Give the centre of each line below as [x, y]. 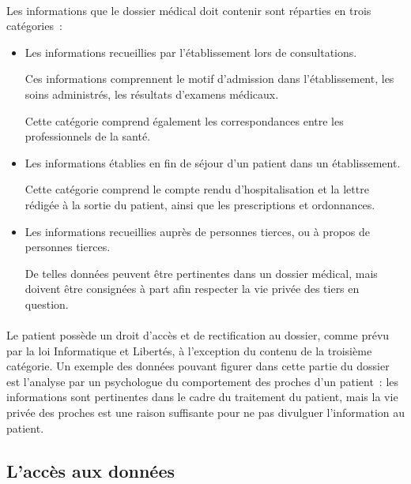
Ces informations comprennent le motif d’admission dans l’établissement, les [209, 79]
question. [47, 304]
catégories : [34, 26]
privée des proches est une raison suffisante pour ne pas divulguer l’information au [206, 413]
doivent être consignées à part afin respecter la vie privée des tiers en [192, 289]
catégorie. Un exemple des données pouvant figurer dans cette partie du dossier [198, 366]
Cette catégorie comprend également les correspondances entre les [184, 120]
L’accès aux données [91, 470]
